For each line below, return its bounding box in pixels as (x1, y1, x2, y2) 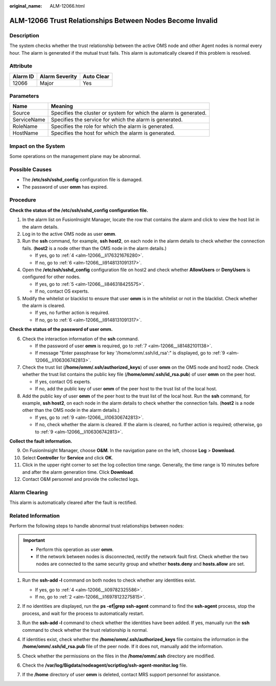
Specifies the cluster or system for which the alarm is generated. (51, 109, 207, 117)
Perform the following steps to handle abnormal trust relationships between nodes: (9, 523, 184, 529)
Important (23, 537, 45, 543)
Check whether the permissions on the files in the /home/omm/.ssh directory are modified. (22, 653, 215, 659)
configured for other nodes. (22, 274, 81, 280)
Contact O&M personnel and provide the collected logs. (22, 476, 140, 482)
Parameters (9, 93, 39, 100)
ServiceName (12, 116, 45, 123)
